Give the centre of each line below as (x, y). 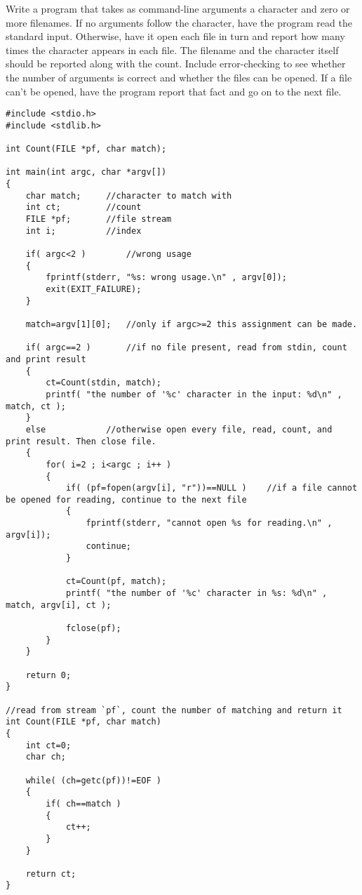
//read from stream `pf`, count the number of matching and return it (174, 710)
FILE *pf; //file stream (99, 219)
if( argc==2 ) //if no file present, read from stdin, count (186, 348)
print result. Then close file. (81, 441)
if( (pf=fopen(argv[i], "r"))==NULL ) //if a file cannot (212, 488)
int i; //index (83, 231)
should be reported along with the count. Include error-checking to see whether (176, 64)
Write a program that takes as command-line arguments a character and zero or (178, 8)
